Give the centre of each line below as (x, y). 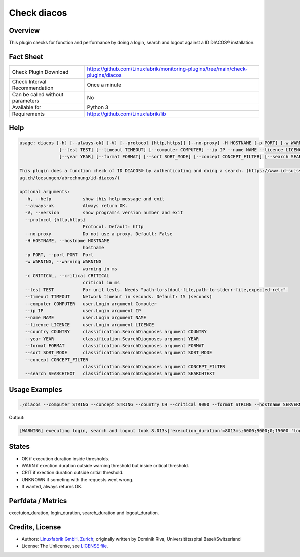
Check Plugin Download (40, 72)
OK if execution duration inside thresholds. (65, 459)
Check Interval (29, 81)
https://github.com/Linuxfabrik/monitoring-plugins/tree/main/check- (168, 69)
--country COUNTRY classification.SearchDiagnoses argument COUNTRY (116, 332)
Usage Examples (36, 390)
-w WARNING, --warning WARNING (63, 262)
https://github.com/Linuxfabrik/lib (127, 114)
